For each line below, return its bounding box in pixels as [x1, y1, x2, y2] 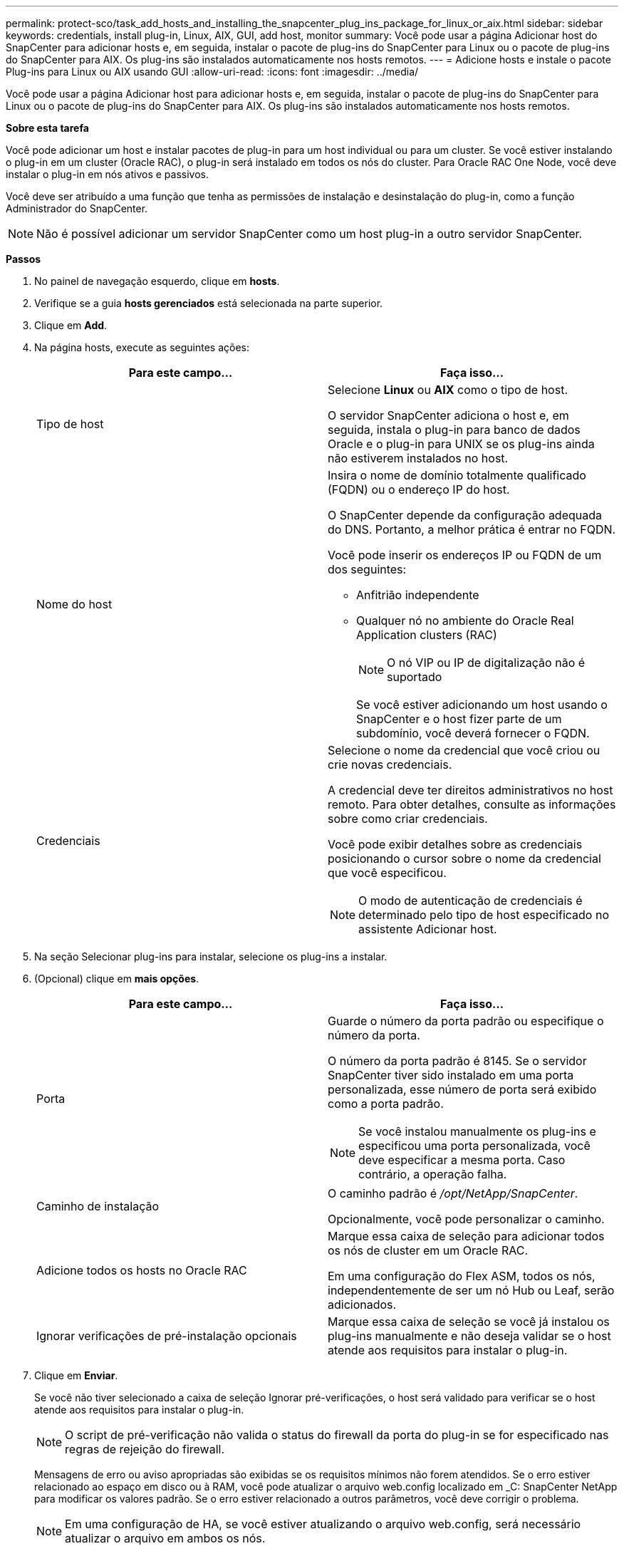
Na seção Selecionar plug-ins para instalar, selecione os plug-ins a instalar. [34, 950, 388, 963]
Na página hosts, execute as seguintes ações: [34, 341, 250, 353]
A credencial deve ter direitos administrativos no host [328, 783, 613, 797]
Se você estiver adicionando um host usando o [356, 697, 608, 712]
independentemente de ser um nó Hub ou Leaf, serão [328, 1283, 615, 1297]
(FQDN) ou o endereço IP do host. [328, 482, 510, 497]
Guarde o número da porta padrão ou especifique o [328, 1014, 604, 1028]
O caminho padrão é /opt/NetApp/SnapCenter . [328, 1186, 578, 1200]
